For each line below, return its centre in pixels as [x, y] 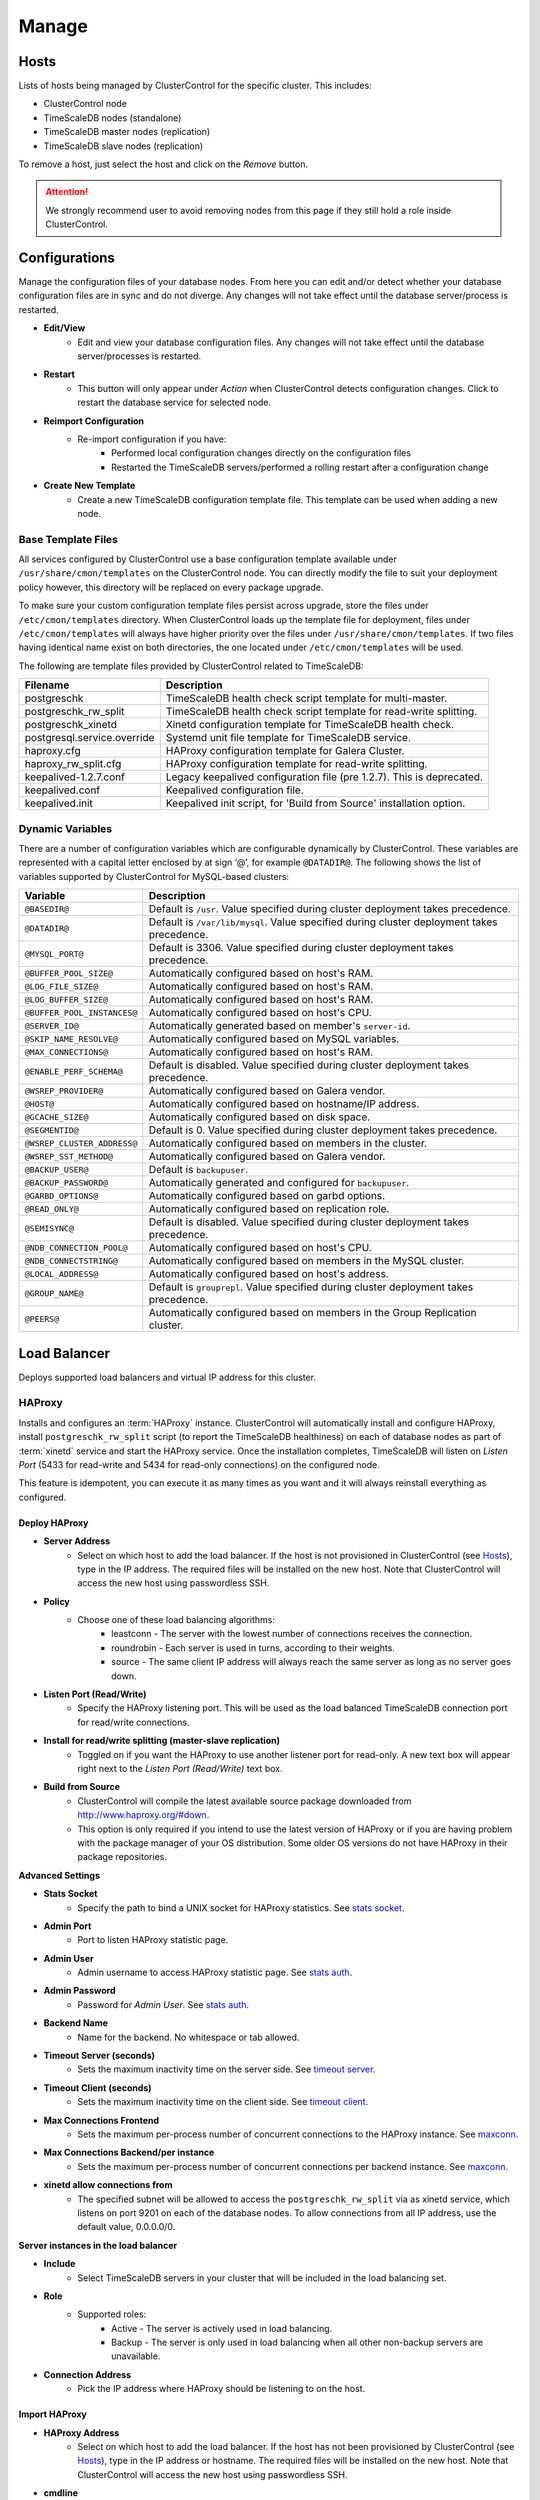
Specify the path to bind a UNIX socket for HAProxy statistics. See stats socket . [241, 1907]
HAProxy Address [81, 2432]
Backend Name [76, 2023]
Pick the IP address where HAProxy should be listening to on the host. [221, 2389]
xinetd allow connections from [108, 2185]
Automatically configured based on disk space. [259, 1117]
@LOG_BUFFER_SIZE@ [66, 999]
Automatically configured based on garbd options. [267, 1196]
